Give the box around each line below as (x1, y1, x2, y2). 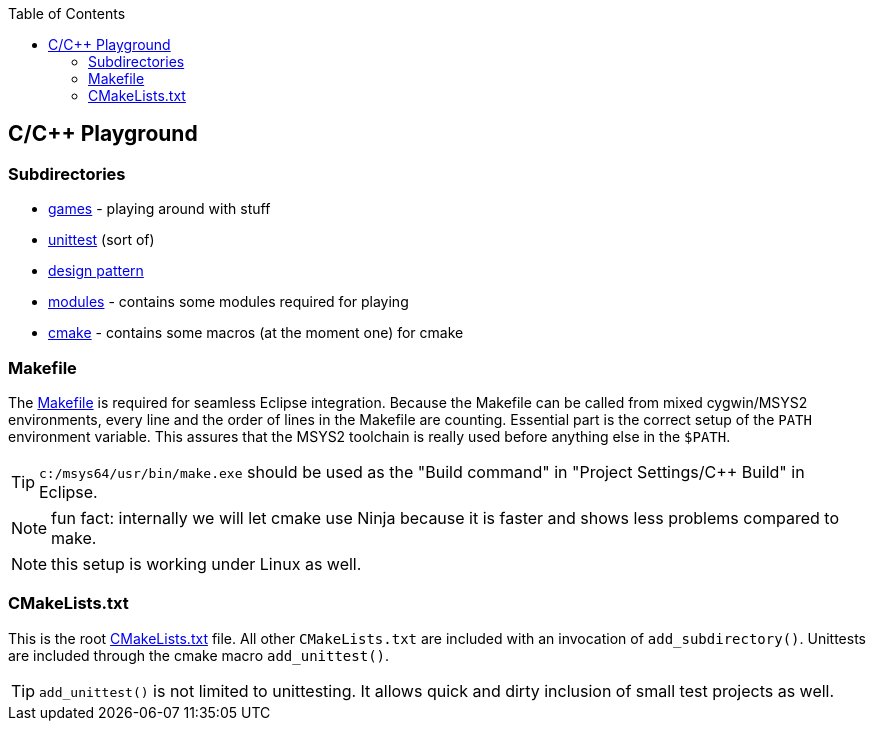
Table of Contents (8, 5, 126, 22)
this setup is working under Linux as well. (51, 553, 362, 574)
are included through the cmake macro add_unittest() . (8, 646, 390, 664)
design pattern (48, 262, 144, 280)
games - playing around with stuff (48, 200, 271, 218)
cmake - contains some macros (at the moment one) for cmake (48, 324, 464, 342)
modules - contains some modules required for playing (48, 293, 409, 311)
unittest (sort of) (48, 231, 155, 249)
